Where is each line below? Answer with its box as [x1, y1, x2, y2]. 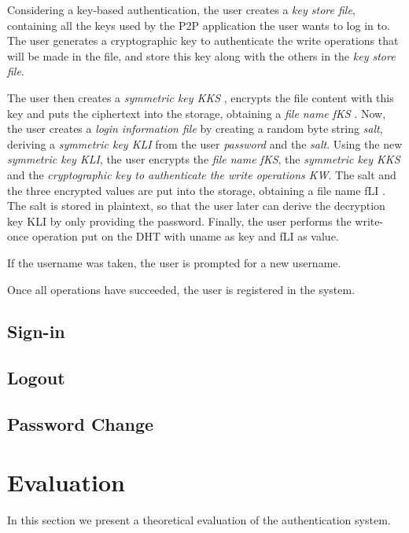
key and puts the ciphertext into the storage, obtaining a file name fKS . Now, [7, 105, 386, 121]
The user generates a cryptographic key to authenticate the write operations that [7, 32, 399, 49]
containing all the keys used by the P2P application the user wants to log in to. [7, 17, 390, 33]
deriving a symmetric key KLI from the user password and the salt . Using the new [7, 135, 403, 152]
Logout [7, 366, 65, 390]
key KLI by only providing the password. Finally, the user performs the [7, 212, 352, 229]
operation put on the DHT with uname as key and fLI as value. [31, 228, 339, 244]
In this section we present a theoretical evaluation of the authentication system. [7, 511, 391, 527]
